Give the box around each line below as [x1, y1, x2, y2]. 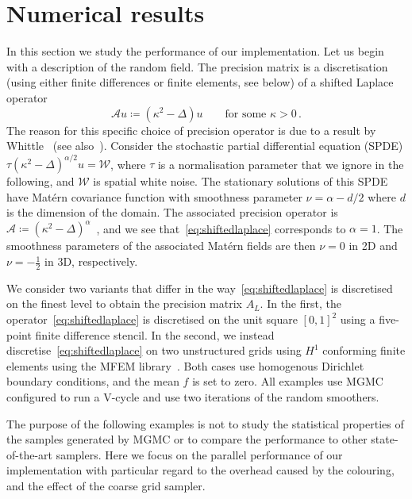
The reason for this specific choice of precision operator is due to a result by [6, 121, 376, 138]
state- [371, 431, 399, 447]
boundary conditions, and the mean [6, 373, 179, 390]
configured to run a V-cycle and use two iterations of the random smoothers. [6, 389, 379, 405]
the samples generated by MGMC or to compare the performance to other [6, 431, 368, 447]
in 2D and [348, 237, 398, 254]
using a [340, 311, 375, 328]
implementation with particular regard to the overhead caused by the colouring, [6, 462, 395, 478]
